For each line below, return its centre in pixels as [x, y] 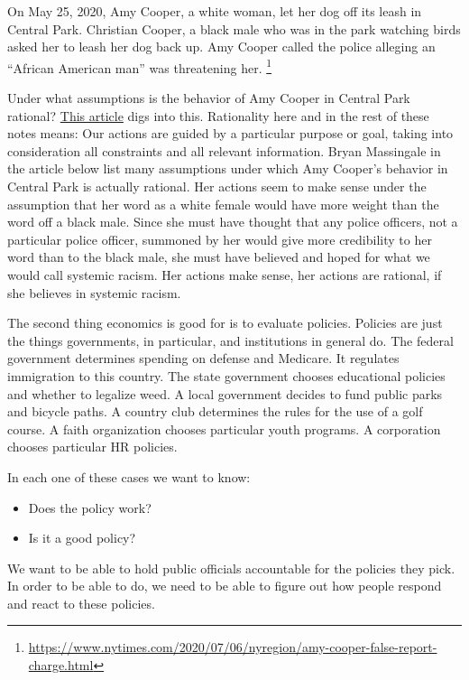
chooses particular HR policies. [92, 447]
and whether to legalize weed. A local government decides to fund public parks [225, 393]
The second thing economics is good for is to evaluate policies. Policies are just [225, 323]
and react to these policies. [81, 603]
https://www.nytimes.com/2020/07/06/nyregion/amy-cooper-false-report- [233, 647]
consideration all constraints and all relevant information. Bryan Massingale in [224, 150]
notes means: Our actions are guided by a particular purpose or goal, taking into [230, 133]
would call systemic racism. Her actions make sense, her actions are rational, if [225, 274]
